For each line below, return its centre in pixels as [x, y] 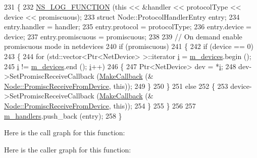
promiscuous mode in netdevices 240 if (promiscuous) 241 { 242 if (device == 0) [129, 46]
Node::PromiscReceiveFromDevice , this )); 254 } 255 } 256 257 [100, 105]
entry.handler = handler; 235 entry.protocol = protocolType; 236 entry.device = [128, 27]
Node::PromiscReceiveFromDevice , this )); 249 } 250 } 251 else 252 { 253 [116, 86]
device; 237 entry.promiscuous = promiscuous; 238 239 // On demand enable [123, 36]
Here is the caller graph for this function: [68, 149]
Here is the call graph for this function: [65, 133]
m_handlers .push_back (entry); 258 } [63, 115]
